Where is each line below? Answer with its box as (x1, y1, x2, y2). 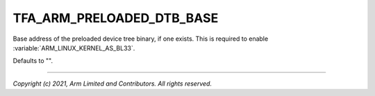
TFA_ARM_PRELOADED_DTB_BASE (12, 10, 219, 26)
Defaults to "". (12, 57, 53, 65)
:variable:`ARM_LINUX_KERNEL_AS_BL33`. (12, 44, 135, 52)
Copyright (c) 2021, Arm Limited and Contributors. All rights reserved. (12, 79, 212, 88)
